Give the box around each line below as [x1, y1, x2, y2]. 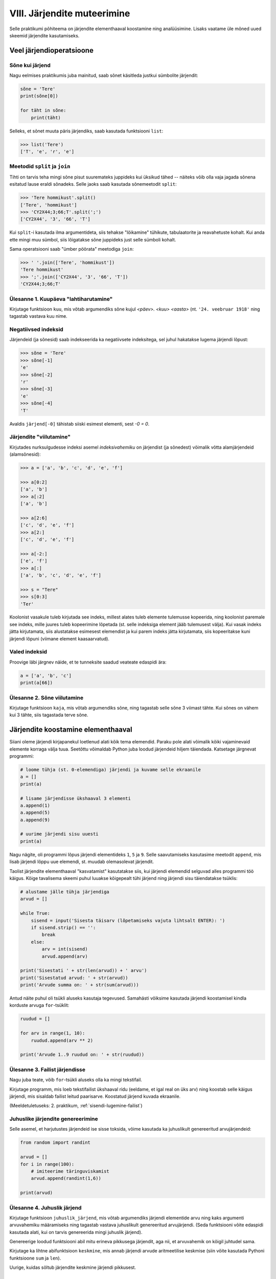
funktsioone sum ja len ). [9, 1255, 61, 1261]
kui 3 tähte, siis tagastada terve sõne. [9, 712, 89, 718]
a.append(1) [20, 802, 51, 808]
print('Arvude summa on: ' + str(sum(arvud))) [20, 982, 139, 988]
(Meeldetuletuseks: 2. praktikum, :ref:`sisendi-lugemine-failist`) [9, 1102, 143, 1109]
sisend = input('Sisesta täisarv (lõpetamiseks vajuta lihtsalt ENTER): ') [31, 917, 225, 923]
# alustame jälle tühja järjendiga [20, 889, 109, 895]
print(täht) [31, 115, 61, 120]
